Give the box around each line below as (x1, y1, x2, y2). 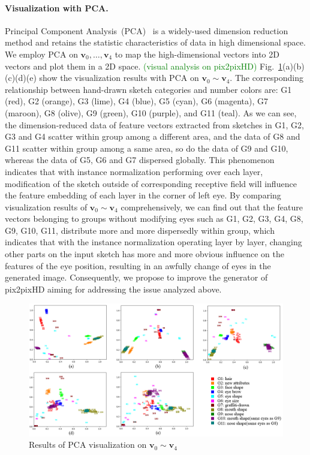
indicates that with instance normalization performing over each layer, (5, 165, 263, 177)
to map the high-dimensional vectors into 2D (115, 47, 279, 60)
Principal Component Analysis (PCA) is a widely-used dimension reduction (5, 24, 288, 37)
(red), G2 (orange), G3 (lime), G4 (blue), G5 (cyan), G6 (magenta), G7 (5, 95, 268, 107)
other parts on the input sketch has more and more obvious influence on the (5, 248, 284, 260)
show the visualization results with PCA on (39, 71, 199, 84)
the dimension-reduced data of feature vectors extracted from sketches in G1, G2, (5, 118, 304, 131)
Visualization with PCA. (5, 1, 109, 14)
